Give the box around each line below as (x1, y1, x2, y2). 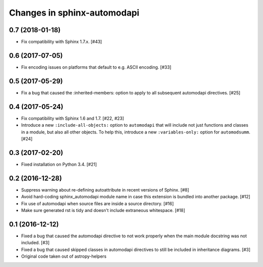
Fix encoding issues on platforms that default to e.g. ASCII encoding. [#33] (21, 64, 171, 70)
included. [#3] (21, 240, 50, 246)
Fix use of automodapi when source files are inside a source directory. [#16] (21, 200, 174, 207)
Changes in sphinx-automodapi (9, 7, 140, 18)
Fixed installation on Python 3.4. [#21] (21, 161, 97, 167)
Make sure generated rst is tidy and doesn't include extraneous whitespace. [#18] (21, 207, 185, 213)
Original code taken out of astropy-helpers (21, 253, 107, 259)
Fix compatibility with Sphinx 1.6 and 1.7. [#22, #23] (21, 115, 124, 121)
